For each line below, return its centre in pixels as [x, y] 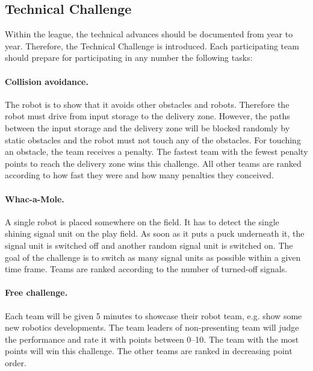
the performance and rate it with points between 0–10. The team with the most [152, 339]
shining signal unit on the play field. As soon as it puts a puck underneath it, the [155, 233]
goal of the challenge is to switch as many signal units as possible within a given [153, 257]
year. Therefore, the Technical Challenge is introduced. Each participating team [152, 45]
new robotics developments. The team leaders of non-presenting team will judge [152, 327]
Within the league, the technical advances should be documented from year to [149, 34]
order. [16, 362]
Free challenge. [36, 292]
